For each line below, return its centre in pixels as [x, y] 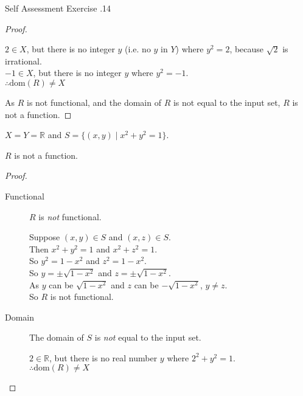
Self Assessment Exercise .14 [58, 8]
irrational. [23, 61]
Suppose [45, 237]
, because [247, 49]
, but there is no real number [103, 357]
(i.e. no [138, 49]
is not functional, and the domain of [94, 102]
